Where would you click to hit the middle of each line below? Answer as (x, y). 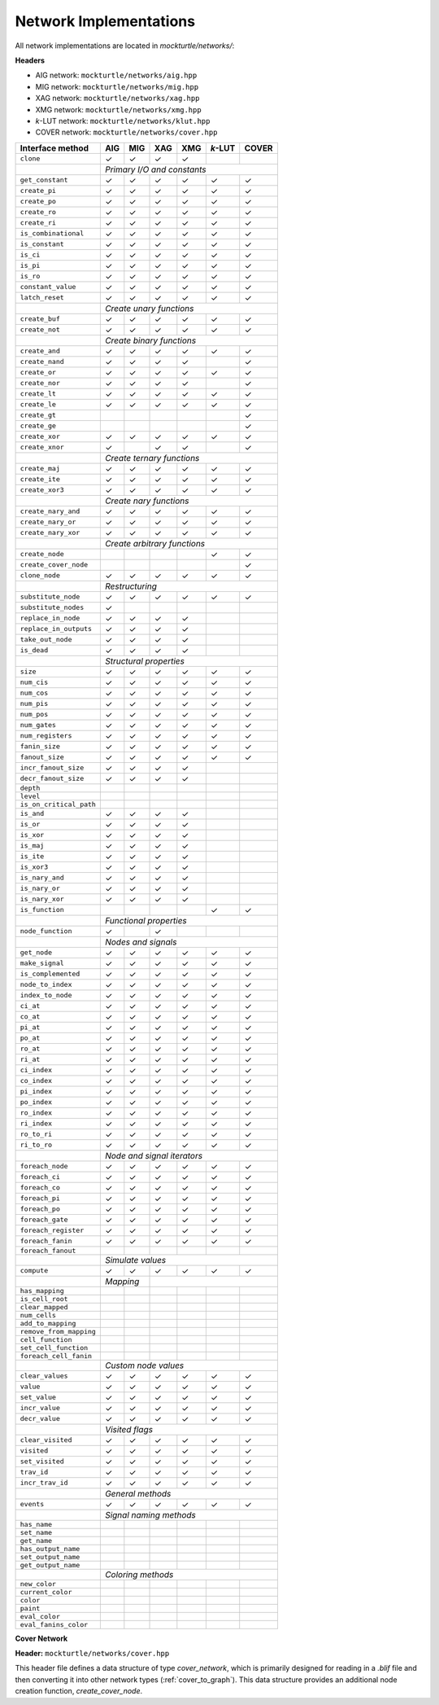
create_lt (38, 394)
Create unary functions (149, 308)
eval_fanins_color (54, 1624)
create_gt (38, 415)
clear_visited (46, 1440)
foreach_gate (44, 1220)
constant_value (48, 287)
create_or (38, 373)
